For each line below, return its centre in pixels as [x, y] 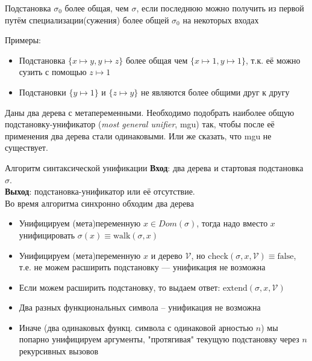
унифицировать [47, 235]
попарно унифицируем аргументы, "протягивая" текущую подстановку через [159, 339]
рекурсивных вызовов [59, 351]
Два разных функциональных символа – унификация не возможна [140, 307]
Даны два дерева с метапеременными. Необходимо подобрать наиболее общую [150, 112]
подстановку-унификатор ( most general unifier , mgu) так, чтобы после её [140, 124]
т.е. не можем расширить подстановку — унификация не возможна [142, 267]
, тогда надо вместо [232, 223]
